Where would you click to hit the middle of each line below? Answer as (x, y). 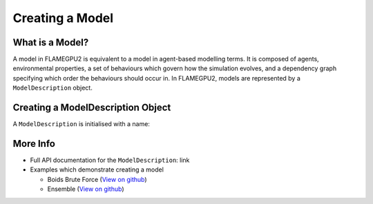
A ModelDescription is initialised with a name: (81, 124)
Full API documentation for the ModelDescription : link (110, 160)
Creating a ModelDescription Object (92, 108)
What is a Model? (51, 42)
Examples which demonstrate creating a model (97, 170)
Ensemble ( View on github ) (86, 189)
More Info (34, 144)
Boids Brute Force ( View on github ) (97, 179)
